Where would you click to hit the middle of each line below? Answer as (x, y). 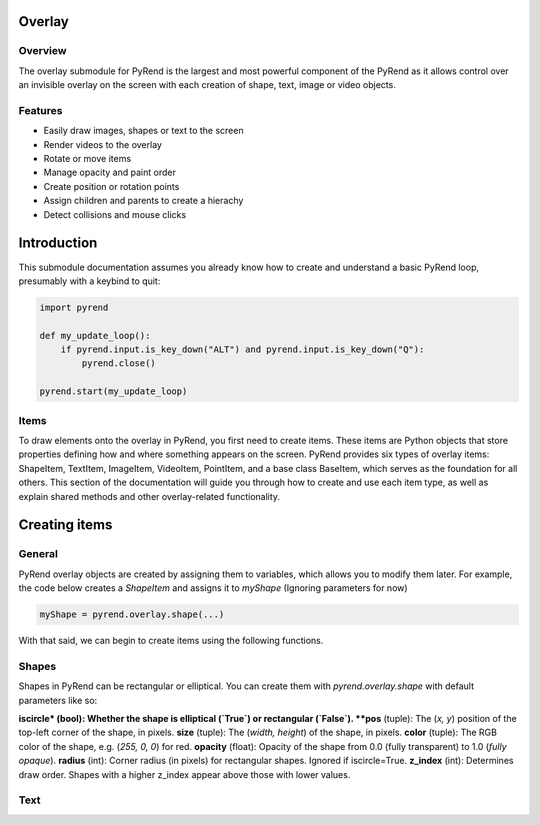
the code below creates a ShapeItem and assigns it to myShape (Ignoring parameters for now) (213, 588)
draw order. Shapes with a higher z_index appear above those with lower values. (184, 774)
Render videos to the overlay (102, 144)
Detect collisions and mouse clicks (115, 214)
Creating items (65, 525)
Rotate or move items (87, 159)
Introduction (58, 243)
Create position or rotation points (111, 186)
